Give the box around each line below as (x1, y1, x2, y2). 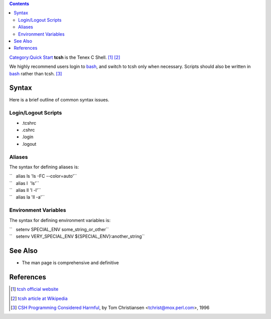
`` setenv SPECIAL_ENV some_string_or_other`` (9, 226, 109, 232)
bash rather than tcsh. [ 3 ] (9, 70, 62, 76)
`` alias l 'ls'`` (9, 180, 40, 186)
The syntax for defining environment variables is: (9, 217, 111, 223)
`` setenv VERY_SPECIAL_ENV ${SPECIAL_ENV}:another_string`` (9, 234, 145, 240)
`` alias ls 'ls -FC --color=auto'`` (9, 173, 77, 179)
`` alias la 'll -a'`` (9, 194, 45, 200)
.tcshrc (22, 120, 37, 126)
